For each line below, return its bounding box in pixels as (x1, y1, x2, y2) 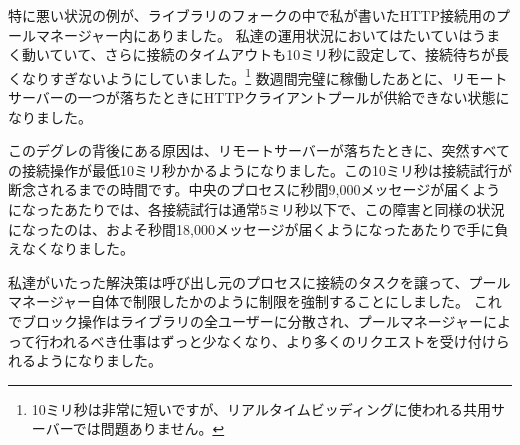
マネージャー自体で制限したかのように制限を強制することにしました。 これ (8, 291, 502, 312)
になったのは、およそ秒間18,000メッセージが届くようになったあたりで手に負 (8, 218, 509, 239)
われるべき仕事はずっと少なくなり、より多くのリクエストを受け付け (49, 330, 496, 351)
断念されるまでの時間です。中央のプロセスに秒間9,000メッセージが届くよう (8, 179, 501, 200)
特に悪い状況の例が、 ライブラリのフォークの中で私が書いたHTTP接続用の (8, 5, 496, 25)
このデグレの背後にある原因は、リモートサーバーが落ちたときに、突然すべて (8, 140, 510, 161)
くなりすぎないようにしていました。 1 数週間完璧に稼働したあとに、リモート (8, 64, 508, 88)
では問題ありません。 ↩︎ (72, 418, 225, 439)
